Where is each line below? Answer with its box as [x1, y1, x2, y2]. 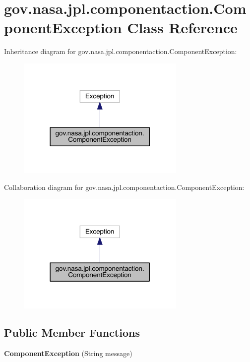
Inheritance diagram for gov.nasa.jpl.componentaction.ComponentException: [4, 46, 237, 57]
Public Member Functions [4, 325, 140, 340]
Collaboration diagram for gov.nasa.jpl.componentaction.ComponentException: [4, 181, 245, 192]
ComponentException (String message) [4, 348, 132, 358]
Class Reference [127, 17, 238, 38]
